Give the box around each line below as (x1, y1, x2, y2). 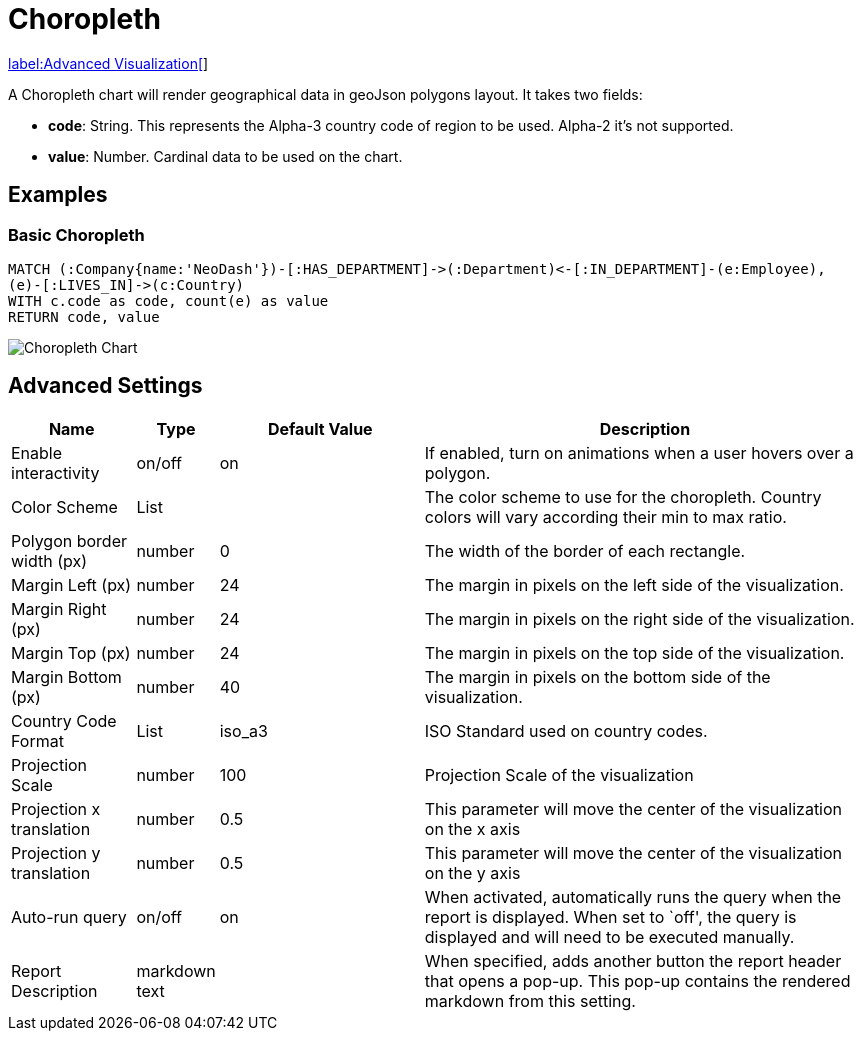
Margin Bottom (11, 666, 122, 687)
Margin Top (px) (11, 642, 131, 663)
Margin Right (11, 598, 107, 619)
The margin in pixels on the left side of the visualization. (424, 574, 844, 595)
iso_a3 (219, 720, 268, 741)
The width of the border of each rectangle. (424, 540, 746, 561)
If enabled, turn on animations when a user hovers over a (424, 442, 854, 463)
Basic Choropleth (8, 224, 145, 245)
